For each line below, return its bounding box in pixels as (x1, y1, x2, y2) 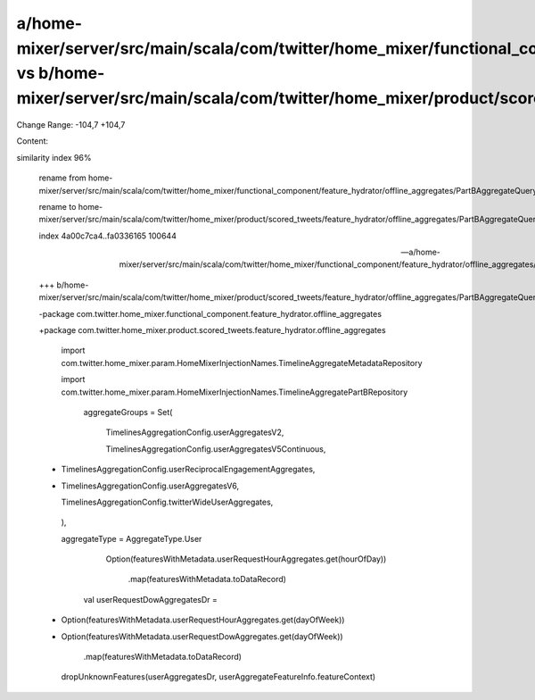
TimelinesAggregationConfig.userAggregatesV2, (105, 427, 284, 437)
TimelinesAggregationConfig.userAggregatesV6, (61, 480, 240, 491)
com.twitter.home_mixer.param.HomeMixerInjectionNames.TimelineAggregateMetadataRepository (61, 357, 423, 368)
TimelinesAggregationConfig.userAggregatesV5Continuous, (105, 443, 326, 454)
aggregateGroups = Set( (83, 406, 173, 417)
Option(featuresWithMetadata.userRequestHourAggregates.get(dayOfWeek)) (61, 614, 345, 625)
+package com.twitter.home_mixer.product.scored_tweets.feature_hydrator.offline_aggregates (38, 325, 387, 336)
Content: (16, 136, 49, 146)
